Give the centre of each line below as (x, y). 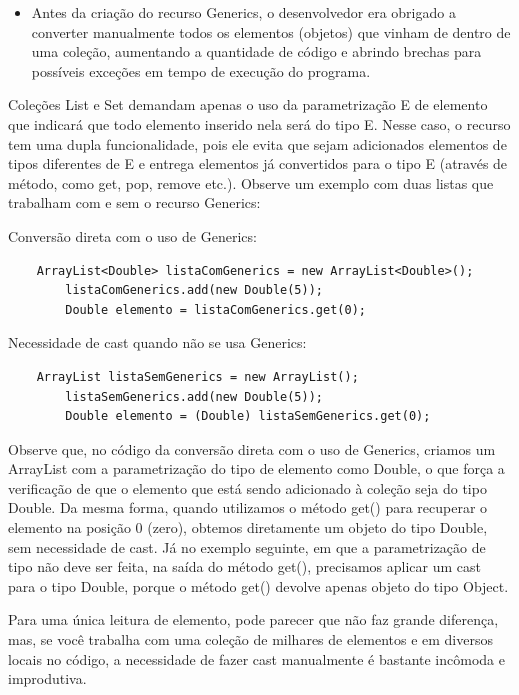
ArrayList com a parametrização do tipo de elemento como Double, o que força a (256, 468)
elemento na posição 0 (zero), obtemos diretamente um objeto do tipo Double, (248, 527)
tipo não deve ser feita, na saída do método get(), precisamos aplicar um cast (244, 566)
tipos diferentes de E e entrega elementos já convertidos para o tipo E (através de (258, 163)
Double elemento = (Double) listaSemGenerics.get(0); (248, 416)
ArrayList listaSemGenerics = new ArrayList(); (197, 376)
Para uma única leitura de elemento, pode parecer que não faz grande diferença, (253, 619)
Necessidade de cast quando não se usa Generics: (157, 342)
